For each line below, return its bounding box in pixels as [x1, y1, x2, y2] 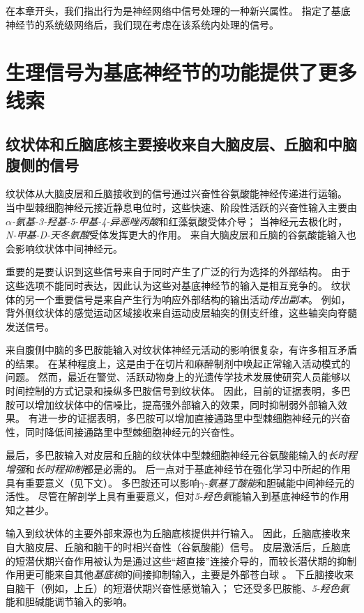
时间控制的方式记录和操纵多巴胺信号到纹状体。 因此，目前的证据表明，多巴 [6, 384, 351, 398]
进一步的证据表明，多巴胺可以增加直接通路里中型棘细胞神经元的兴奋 [38, 411, 351, 425]
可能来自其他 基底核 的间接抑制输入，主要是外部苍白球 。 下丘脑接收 [34, 567, 344, 582]
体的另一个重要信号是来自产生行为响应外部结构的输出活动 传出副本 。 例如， [6, 292, 351, 306]
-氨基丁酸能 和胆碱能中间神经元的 [204, 475, 354, 490]
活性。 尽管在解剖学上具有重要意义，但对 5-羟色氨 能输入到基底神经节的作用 [6, 489, 349, 504]
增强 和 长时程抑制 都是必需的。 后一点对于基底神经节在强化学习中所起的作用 [6, 462, 351, 476]
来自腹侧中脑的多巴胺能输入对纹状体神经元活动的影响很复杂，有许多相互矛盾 [6, 342, 357, 357]
